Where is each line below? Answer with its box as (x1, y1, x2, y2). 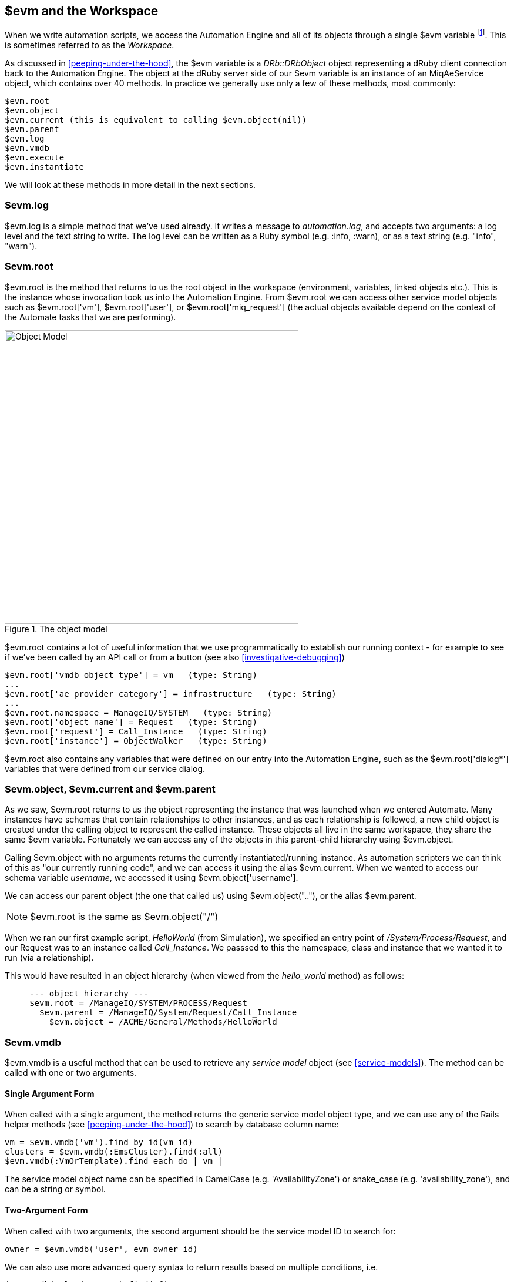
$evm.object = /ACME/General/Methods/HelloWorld (49, 1017, 277, 1027)
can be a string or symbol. (5, 1184, 106, 1194)
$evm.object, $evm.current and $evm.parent (5, 783, 216, 795)
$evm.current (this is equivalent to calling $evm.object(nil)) (5, 115, 307, 125)
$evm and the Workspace (5, 4, 159, 18)
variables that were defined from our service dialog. (5, 763, 206, 774)
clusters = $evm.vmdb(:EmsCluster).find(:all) (5, 1147, 223, 1157)
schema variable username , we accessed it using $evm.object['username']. (5, 872, 298, 883)
